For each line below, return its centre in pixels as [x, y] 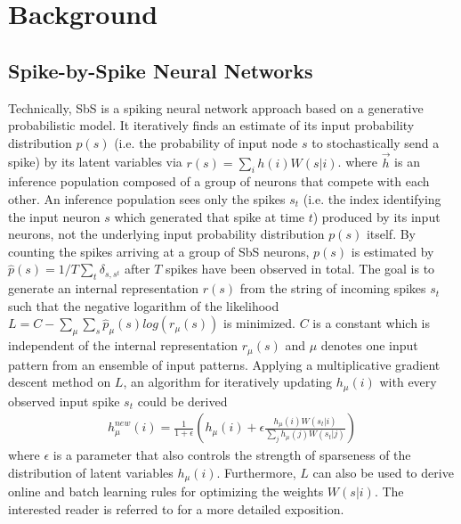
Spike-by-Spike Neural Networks [161, 70]
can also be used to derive [383, 472]
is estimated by [392, 251]
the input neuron [54, 216]
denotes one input [369, 345]
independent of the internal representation [123, 345]
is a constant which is [371, 323]
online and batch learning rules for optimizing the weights [166, 491]
